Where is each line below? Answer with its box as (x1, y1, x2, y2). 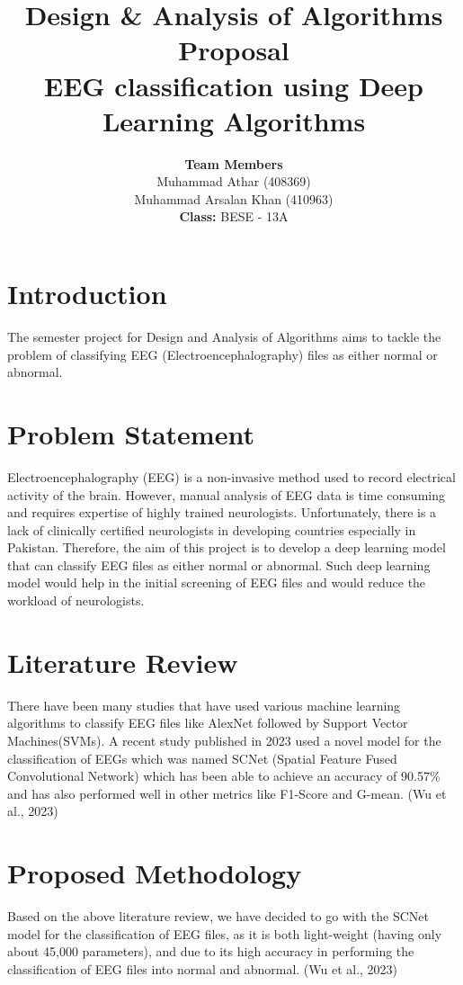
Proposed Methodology (7, 855, 302, 891)
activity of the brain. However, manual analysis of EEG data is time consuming (7, 485, 445, 504)
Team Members (184, 154, 283, 173)
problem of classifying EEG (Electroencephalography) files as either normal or (7, 345, 438, 363)
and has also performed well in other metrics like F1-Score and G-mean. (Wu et (7, 784, 447, 802)
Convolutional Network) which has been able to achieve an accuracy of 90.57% (7, 766, 441, 785)
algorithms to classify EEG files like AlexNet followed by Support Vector (7, 713, 408, 732)
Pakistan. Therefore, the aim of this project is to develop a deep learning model (7, 538, 446, 557)
